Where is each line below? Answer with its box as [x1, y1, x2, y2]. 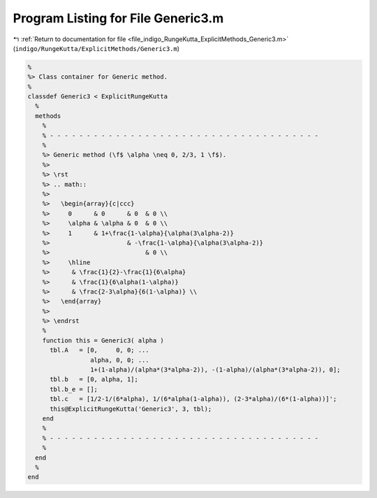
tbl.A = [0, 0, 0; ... [50, 346, 149, 354]
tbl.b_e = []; [50, 385, 98, 393]
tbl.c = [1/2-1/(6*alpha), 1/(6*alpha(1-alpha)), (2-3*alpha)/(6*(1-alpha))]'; [50, 395, 337, 403]
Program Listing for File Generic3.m [13, 10, 224, 26]
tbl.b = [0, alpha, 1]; [50, 375, 139, 384]
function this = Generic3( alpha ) [42, 336, 164, 345]
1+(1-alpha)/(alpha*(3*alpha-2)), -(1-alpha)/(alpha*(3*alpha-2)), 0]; [89, 366, 341, 374]
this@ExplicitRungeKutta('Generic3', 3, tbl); [50, 405, 212, 413]
